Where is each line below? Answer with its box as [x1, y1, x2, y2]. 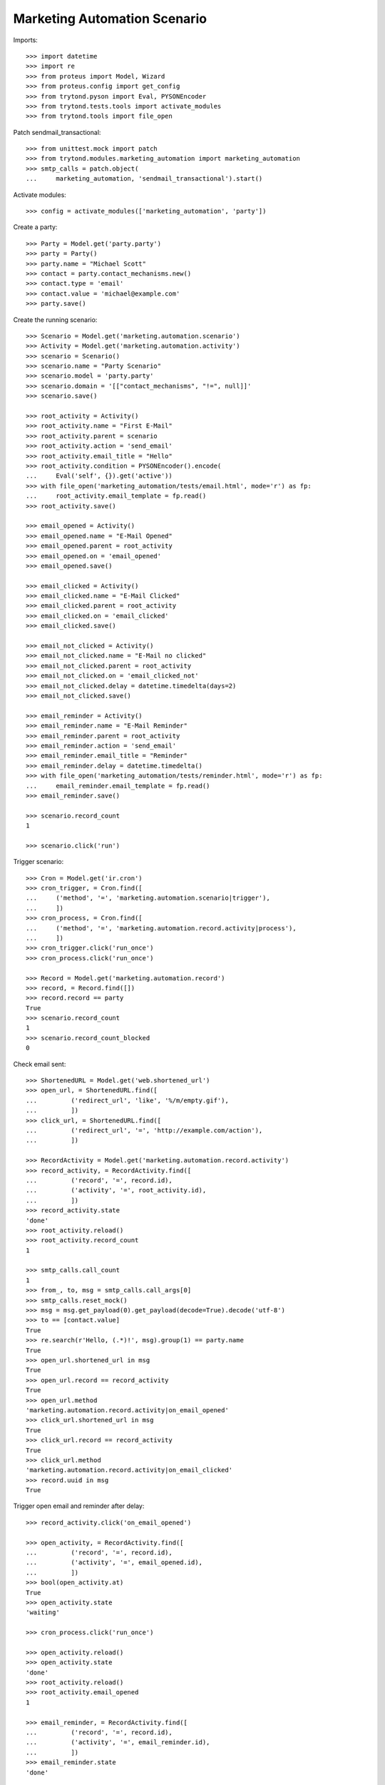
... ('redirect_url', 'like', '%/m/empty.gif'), [26, 1096, 230, 1105]
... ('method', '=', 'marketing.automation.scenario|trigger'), [26, 894, 270, 902]
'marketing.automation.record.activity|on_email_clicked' [26, 1466, 233, 1474]
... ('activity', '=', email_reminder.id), [26, 1739, 210, 1746]
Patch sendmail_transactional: [13, 128, 101, 136]
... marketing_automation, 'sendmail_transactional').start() [26, 175, 263, 183]
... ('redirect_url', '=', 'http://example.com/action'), [26, 1127, 263, 1135]
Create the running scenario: [13, 315, 98, 324]
